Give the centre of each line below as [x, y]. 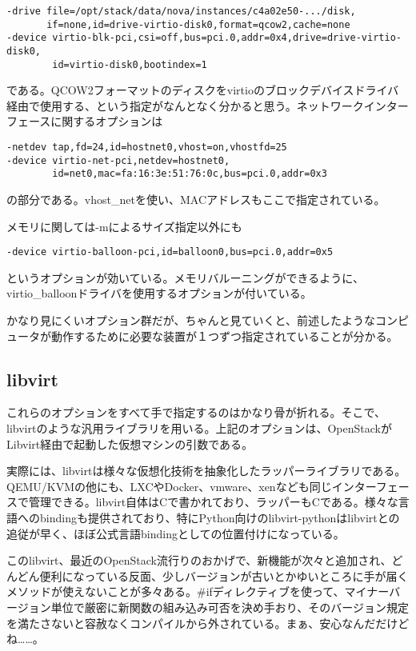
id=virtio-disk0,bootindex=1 [130, 64]
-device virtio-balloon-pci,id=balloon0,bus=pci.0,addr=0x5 [170, 252]
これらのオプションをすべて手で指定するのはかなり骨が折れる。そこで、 [196, 412]
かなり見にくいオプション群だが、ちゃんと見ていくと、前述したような [191, 320]
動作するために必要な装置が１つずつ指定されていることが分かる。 [224, 335]
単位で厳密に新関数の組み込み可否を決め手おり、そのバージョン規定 [230, 607]
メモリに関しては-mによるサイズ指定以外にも [124, 226]
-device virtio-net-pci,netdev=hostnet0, [118, 160]
